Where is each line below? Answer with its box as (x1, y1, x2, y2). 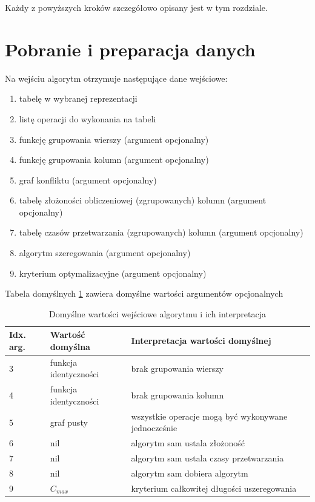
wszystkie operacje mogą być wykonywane (131, 409, 288, 422)
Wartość (50, 328, 85, 341)
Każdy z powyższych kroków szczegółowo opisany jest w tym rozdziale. (5, 1, 268, 13)
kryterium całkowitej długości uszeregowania (131, 481, 297, 494)
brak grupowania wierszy (131, 362, 224, 374)
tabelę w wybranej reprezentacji (19, 92, 138, 105)
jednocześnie (131, 421, 177, 434)
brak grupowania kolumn (131, 389, 224, 401)
